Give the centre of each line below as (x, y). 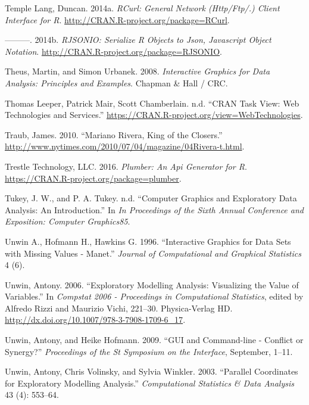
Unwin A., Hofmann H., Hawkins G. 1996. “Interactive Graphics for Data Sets (148, 241)
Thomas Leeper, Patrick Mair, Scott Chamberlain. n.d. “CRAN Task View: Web (152, 103)
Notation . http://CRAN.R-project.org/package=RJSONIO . (113, 51)
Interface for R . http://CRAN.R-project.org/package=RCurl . (117, 19)
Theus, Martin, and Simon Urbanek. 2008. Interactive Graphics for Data (138, 71)
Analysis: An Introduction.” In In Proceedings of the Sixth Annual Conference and (154, 209)
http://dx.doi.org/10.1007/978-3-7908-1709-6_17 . (95, 320)
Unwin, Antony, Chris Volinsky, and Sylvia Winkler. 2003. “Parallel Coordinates (152, 371)
